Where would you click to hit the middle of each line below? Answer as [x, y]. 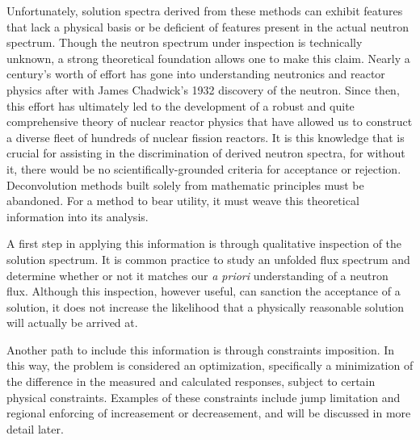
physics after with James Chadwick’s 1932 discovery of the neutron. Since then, [203, 89]
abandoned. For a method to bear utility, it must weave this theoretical [183, 201]
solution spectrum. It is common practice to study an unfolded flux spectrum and [208, 259]
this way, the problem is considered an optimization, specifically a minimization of [210, 365]
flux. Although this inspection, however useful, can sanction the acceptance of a [204, 291]
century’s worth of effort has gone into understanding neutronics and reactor [196, 74]
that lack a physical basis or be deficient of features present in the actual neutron [208, 26]
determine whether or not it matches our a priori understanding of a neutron [197, 275]
